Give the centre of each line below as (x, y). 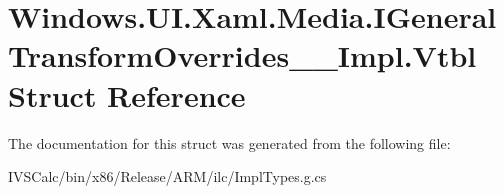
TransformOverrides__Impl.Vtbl (242, 55)
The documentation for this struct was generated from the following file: (229, 142)
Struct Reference (127, 94)
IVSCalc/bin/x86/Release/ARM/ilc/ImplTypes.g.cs (167, 176)
